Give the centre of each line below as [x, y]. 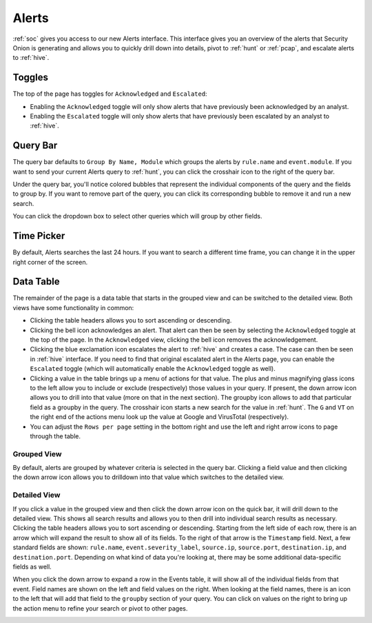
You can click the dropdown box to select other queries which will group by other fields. [137, 216]
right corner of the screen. [50, 262]
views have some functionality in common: [73, 307]
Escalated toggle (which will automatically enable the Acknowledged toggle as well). [153, 369]
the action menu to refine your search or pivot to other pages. [100, 608]
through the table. [55, 436]
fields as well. [32, 566]
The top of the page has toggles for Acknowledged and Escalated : [110, 94]
